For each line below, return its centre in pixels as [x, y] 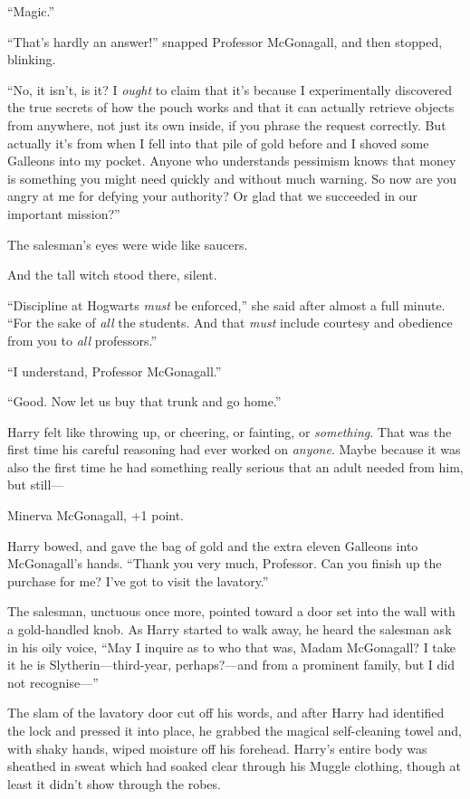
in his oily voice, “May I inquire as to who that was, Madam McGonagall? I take [232, 647]
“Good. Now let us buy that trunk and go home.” [144, 401]
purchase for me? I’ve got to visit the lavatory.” [138, 580]
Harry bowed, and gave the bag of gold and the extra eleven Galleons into [213, 545]
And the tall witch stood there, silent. [112, 275]
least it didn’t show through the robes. [114, 783]
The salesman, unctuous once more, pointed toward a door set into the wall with [231, 611]
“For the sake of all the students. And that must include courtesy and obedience [230, 323]
